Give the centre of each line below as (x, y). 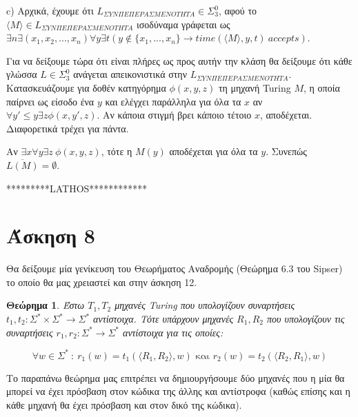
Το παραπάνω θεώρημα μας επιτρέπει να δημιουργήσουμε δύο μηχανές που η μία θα (176, 377)
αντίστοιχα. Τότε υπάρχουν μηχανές (163, 319)
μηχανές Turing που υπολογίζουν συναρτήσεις (205, 305)
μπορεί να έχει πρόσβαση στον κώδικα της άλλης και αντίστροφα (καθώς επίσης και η (178, 391)
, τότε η (117, 151)
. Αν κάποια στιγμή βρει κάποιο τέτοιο (174, 115)
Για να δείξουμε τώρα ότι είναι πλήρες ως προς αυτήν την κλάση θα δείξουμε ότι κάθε (179, 60)
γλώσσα (22, 74)
